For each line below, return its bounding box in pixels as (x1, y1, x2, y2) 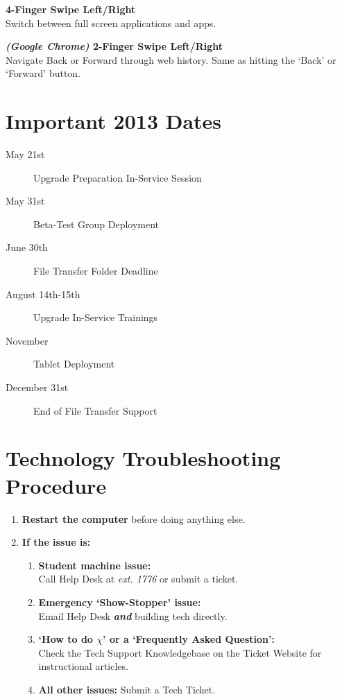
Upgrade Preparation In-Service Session (33, 170, 202, 184)
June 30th (6, 240, 48, 254)
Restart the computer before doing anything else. (22, 511, 246, 526)
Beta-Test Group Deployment (33, 216, 160, 231)
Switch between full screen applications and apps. (6, 15, 216, 30)
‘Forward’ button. (6, 66, 81, 80)
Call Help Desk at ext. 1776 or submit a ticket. (38, 571, 239, 586)
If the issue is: (22, 535, 91, 549)
